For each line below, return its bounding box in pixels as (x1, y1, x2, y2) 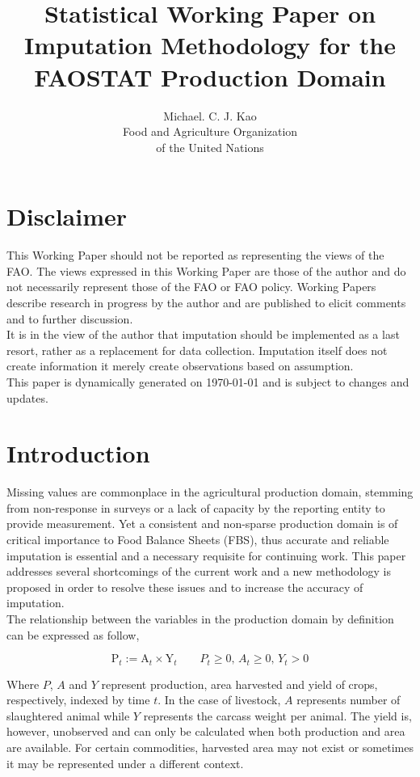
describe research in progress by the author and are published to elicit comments (6, 294, 406, 310)
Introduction (6, 437, 150, 470)
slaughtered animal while (6, 707, 130, 724)
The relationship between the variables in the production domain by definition (6, 610, 394, 627)
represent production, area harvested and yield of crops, (101, 675, 378, 692)
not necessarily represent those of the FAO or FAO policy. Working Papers (6, 278, 376, 295)
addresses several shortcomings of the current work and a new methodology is (6, 563, 391, 580)
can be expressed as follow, (6, 626, 140, 643)
